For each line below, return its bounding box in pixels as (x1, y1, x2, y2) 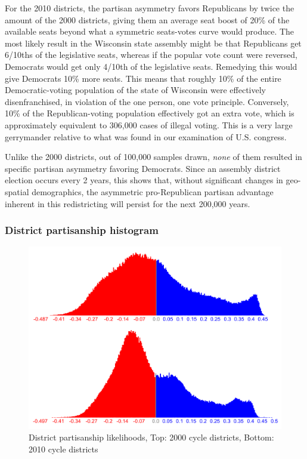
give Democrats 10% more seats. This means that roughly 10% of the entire (5, 72, 281, 84)
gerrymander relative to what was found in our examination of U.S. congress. (5, 130, 287, 143)
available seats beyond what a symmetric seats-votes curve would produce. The (5, 25, 294, 38)
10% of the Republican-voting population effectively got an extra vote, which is (5, 107, 294, 119)
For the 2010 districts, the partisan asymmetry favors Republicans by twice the (5, 2, 294, 14)
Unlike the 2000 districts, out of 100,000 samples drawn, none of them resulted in (5, 150, 302, 163)
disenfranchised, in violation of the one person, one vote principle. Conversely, (5, 95, 289, 107)
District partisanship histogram (5, 223, 159, 238)
